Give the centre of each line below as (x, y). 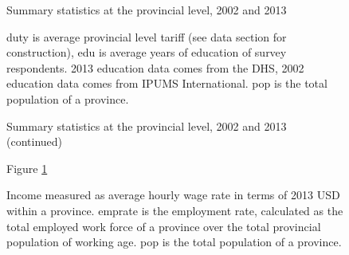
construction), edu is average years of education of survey (147, 52)
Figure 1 (27, 168)
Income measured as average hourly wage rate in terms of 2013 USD (173, 195)
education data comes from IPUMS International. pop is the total (167, 83)
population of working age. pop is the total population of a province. (174, 242)
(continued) (35, 141)
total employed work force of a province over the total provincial (164, 226)
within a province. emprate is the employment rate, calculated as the (175, 210)
